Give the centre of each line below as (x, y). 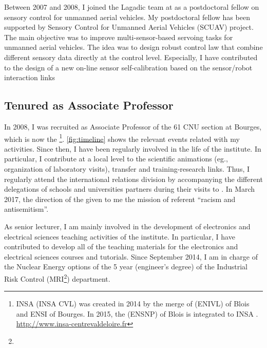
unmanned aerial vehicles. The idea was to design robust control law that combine (133, 47)
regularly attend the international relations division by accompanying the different (134, 179)
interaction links (30, 77)
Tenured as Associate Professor (89, 105)
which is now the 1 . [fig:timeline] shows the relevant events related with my (122, 138)
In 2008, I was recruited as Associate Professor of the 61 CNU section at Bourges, (133, 126)
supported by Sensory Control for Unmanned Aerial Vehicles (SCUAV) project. (129, 27)
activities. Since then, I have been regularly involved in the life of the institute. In (133, 148)
